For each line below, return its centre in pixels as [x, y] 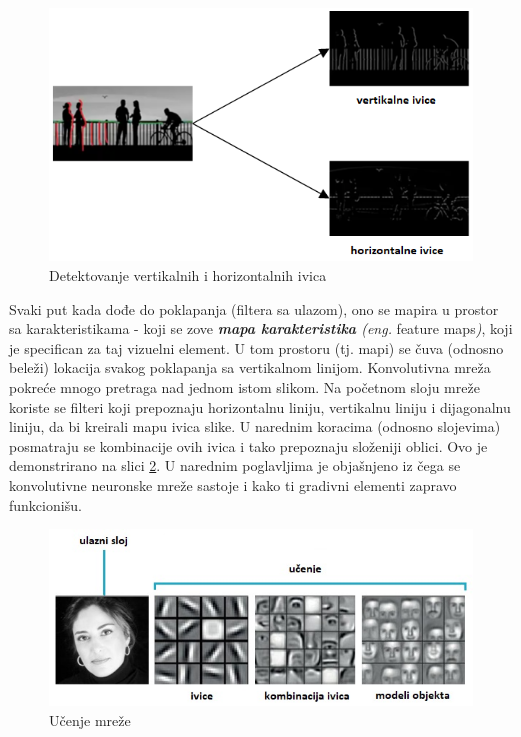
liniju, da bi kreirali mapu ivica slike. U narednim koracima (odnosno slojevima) [255, 426]
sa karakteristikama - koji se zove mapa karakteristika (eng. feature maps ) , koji [261, 328]
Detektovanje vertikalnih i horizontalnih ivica [188, 275]
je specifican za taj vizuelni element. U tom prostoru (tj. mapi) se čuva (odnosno [256, 347]
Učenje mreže [90, 719]
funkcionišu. [45, 504]
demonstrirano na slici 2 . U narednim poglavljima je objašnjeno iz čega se [235, 465]
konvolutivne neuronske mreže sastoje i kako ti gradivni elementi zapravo [233, 485]
